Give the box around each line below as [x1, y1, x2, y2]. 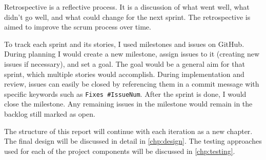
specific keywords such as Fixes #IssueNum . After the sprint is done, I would [4, 88, 247, 99]
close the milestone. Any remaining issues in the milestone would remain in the [4, 98, 253, 109]
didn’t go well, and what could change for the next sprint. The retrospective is [4, 11, 251, 22]
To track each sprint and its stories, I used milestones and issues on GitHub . [4, 38, 244, 49]
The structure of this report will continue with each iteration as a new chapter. [4, 125, 253, 136]
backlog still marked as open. [4, 109, 95, 119]
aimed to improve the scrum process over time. [4, 21, 151, 32]
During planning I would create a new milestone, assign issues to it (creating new [4, 48, 260, 59]
